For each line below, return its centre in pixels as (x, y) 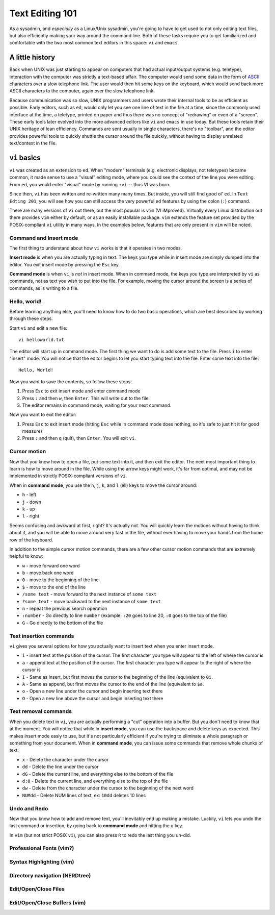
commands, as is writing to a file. (44, 288)
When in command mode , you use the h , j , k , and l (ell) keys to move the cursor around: (103, 485)
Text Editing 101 (43, 13)
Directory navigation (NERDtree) (50, 875)
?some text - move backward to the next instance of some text (92, 601)
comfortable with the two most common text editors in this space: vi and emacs (94, 43)
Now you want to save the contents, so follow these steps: (71, 381)
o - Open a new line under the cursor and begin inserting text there (92, 691)
